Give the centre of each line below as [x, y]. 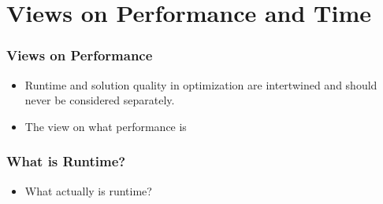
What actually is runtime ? [88, 190]
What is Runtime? [66, 161]
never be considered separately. [100, 100]
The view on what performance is [106, 126]
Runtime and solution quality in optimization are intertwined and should [201, 84]
